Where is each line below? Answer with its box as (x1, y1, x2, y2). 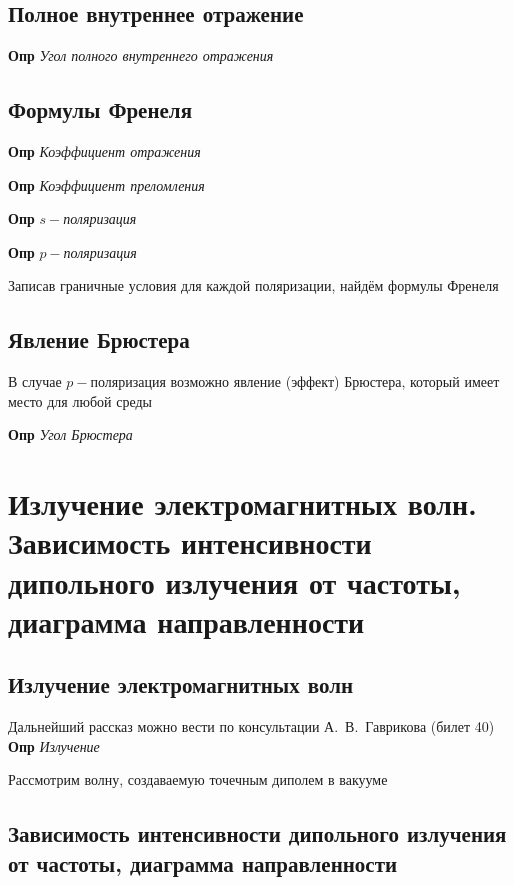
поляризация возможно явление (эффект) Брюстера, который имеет (90, 371, 500, 392)
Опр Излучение (8, 735, 100, 756)
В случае (8, 371, 62, 392)
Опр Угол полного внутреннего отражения (8, 45, 274, 66)
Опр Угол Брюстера (8, 424, 133, 445)
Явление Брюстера (8, 324, 190, 355)
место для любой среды (8, 390, 152, 411)
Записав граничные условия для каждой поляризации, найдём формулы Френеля (8, 275, 499, 296)
